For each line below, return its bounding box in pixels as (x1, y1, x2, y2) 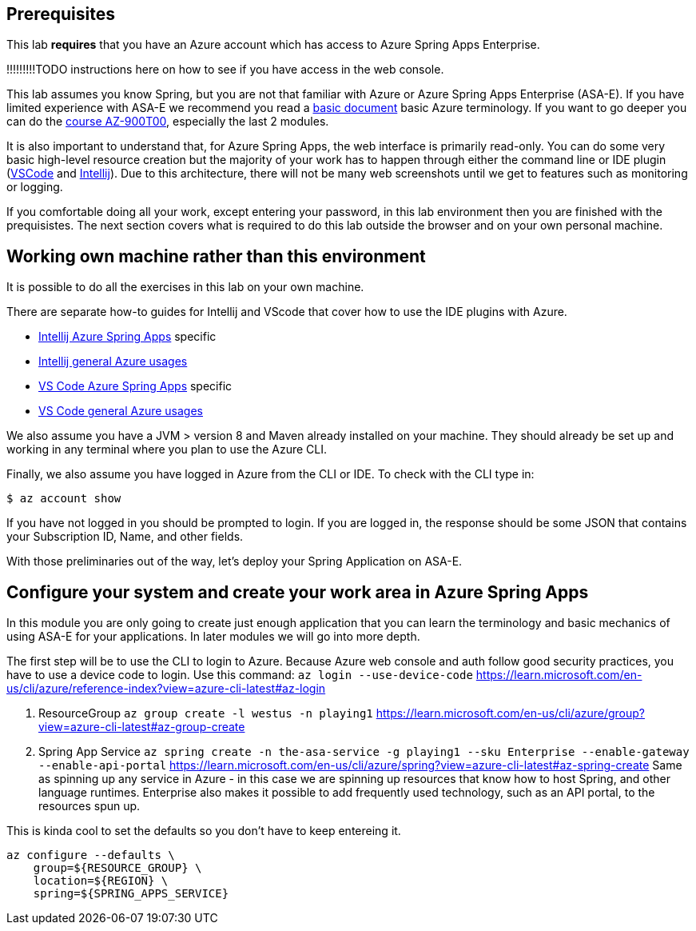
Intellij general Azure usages (38, 354, 188, 369)
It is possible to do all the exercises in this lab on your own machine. (6, 280, 364, 294)
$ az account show (6, 492, 121, 505)
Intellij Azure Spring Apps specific (38, 330, 217, 344)
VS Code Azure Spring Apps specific (38, 379, 233, 394)
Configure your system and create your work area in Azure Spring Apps (6, 581, 589, 602)
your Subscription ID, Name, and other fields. (6, 529, 244, 544)
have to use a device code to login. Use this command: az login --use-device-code (6, 668, 473, 682)
